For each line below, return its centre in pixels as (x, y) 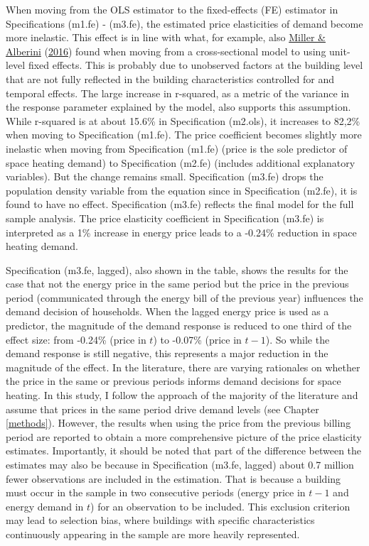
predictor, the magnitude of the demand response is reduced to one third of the (179, 326)
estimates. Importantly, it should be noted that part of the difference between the (184, 451)
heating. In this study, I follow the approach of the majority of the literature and (182, 395)
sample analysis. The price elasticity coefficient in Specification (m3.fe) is (165, 218)
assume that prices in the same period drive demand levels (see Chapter (162, 409)
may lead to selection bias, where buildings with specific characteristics (160, 520)
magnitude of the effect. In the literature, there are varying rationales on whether (183, 367)
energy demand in (45, 506)
